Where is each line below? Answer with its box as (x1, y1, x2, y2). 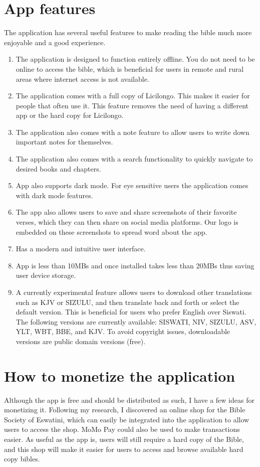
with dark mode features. (16, 190, 93, 200)
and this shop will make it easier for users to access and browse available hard (4, 443, 243, 454)
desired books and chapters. (16, 163, 101, 174)
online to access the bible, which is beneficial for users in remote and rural (16, 63, 244, 74)
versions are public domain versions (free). (16, 336, 146, 346)
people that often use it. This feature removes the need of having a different (16, 100, 249, 110)
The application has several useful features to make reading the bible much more (4, 27, 252, 38)
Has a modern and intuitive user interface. (16, 243, 146, 254)
